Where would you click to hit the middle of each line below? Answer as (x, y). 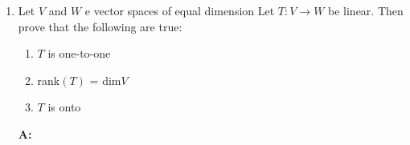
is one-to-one (79, 53)
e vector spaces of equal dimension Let (180, 10)
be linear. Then (366, 10)
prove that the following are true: (100, 26)
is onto (64, 107)
